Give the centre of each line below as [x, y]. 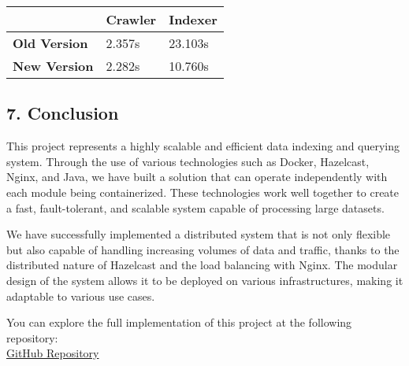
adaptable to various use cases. [81, 296]
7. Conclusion [63, 113]
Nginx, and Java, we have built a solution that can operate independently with [197, 177]
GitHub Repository [53, 353]
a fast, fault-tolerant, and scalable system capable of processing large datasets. [195, 207]
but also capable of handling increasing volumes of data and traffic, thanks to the [203, 249]
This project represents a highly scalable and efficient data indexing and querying [203, 146]
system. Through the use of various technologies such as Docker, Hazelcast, [188, 161]
